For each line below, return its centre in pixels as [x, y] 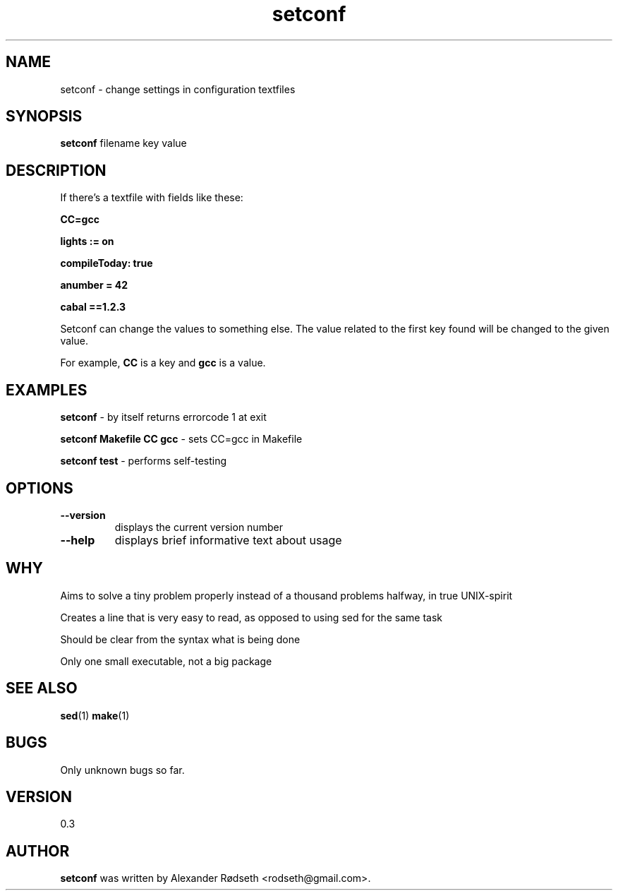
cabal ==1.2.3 [93, 307]
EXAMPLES [47, 390]
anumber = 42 [94, 285]
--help [78, 540]
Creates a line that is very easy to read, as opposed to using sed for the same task [251, 617]
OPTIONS [40, 488]
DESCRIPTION [56, 170]
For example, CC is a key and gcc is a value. [163, 363]
